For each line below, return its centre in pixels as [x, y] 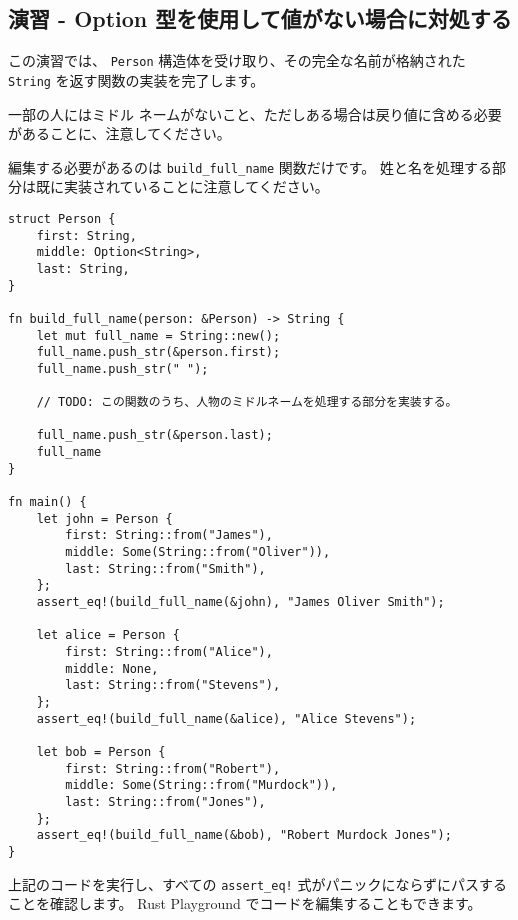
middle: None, [112, 668]
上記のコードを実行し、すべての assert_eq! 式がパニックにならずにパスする [258, 883]
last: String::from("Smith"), [165, 568]
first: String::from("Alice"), [169, 652]
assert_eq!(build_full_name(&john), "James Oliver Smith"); [240, 602]
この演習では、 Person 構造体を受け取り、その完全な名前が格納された [237, 60]
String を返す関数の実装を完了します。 [136, 79]
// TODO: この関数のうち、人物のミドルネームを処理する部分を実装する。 [247, 402]
